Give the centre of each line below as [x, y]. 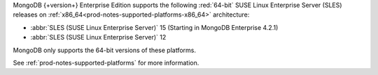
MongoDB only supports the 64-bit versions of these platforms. [104, 50]
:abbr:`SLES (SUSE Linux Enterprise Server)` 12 [98, 37]
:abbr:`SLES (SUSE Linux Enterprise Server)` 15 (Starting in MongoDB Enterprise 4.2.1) [154, 27]
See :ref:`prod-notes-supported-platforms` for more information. [106, 62]
